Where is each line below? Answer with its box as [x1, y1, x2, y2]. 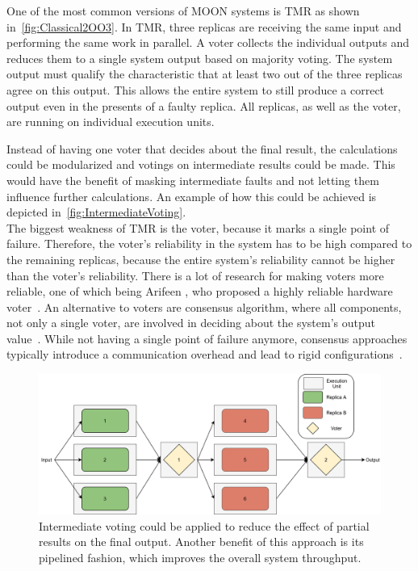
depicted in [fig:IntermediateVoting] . [6, 204, 186, 220]
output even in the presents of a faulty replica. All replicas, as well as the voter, [6, 97, 401, 114]
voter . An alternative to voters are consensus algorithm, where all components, [6, 298, 402, 315]
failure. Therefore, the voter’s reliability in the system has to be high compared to [6, 235, 412, 252]
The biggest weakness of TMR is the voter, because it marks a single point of [6, 219, 390, 236]
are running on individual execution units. [6, 113, 215, 130]
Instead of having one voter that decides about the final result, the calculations [6, 140, 398, 157]
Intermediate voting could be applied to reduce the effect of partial [39, 517, 370, 534]
